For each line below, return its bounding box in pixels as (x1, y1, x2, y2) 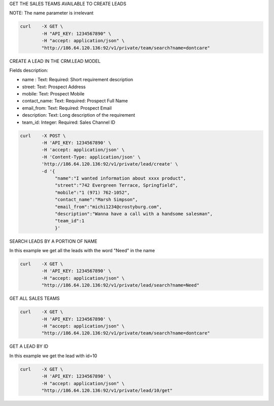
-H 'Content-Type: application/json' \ (41, 154, 141, 160)
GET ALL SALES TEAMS (9, 295, 60, 301)
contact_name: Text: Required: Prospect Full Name (22, 98, 128, 104)
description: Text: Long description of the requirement (22, 112, 135, 118)
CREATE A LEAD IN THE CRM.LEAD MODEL (9, 58, 101, 64)
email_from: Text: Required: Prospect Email (22, 105, 112, 111)
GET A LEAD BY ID (9, 343, 48, 350)
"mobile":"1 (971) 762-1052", (55, 189, 130, 195)
